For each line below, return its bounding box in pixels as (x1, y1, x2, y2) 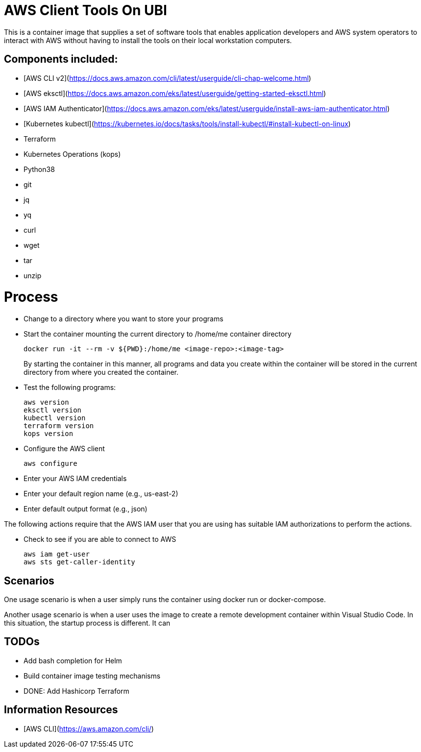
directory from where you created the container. (24, 368, 179, 377)
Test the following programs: (24, 383, 116, 392)
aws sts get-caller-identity (24, 558, 135, 566)
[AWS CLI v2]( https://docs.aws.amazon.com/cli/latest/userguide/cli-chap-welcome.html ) (24, 73, 311, 82)
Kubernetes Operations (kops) (24, 149, 121, 158)
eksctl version (24, 406, 82, 414)
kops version (24, 430, 74, 438)
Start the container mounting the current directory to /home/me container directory (24, 330, 292, 339)
